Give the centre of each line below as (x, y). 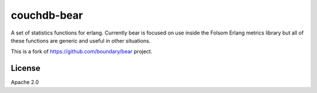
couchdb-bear (47, 15)
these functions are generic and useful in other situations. (81, 40)
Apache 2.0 (25, 82)
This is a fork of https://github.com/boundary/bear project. (82, 51)
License (26, 68)
